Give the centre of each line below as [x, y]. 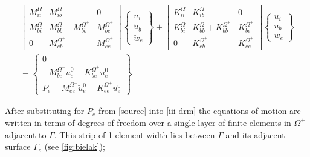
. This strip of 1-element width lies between [134, 134]
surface [18, 146]
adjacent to [26, 134]
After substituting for [45, 111]
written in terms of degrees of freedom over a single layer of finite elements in [148, 122]
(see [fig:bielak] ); [75, 146]
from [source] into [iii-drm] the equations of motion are [200, 111]
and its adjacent [255, 134]
